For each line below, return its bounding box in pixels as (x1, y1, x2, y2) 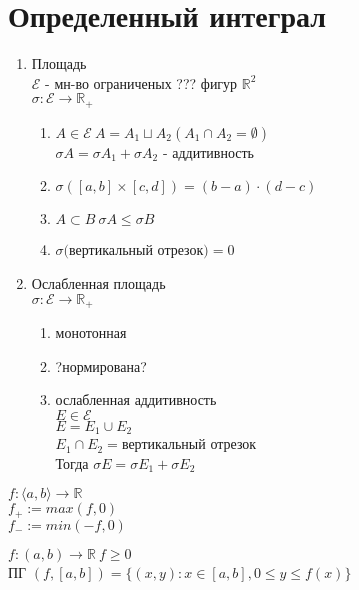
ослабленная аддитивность (55, 389, 217, 410)
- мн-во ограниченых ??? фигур (45, 72, 238, 93)
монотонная (55, 322, 127, 342)
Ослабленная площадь (31, 272, 166, 293)
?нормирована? (55, 355, 147, 376)
